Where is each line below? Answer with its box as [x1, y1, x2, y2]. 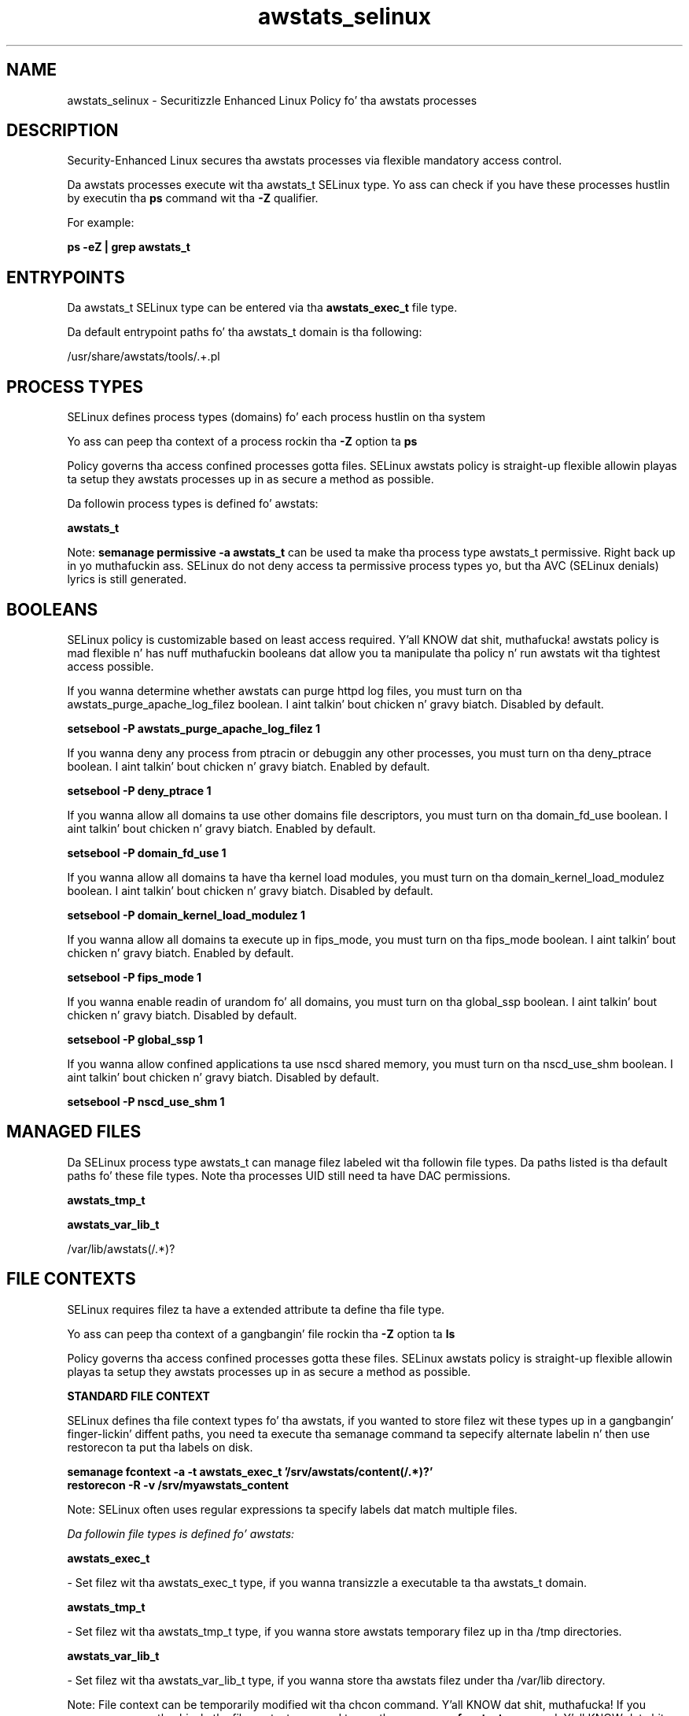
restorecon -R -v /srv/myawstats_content [67, 1477, 289, 1492]
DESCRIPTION [6, 120, 119, 141]
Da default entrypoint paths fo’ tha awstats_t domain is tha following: [67, 325, 422, 339]
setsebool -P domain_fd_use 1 [67, 845, 227, 860]
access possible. [67, 659, 154, 673]
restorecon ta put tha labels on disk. [67, 1440, 253, 1454]
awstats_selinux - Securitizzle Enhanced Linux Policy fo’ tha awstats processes [67, 93, 477, 107]
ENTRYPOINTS [6, 267, 125, 287]
